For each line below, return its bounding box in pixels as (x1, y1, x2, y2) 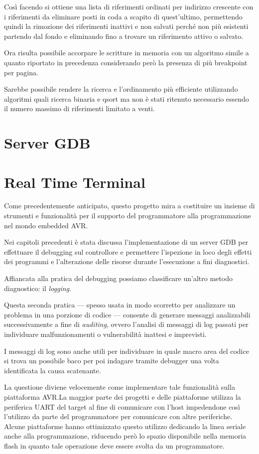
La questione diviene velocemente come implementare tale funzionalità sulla (4, 382, 235, 392)
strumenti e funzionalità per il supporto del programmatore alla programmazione (4, 210, 251, 221)
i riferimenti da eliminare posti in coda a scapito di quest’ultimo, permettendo (4, 11, 243, 21)
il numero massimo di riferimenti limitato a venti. (4, 103, 155, 114)
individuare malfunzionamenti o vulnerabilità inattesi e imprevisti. (4, 328, 207, 339)
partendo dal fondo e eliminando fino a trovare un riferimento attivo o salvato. (4, 30, 244, 41)
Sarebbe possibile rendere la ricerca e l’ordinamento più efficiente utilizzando (4, 84, 238, 94)
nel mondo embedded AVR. (4, 220, 88, 230)
